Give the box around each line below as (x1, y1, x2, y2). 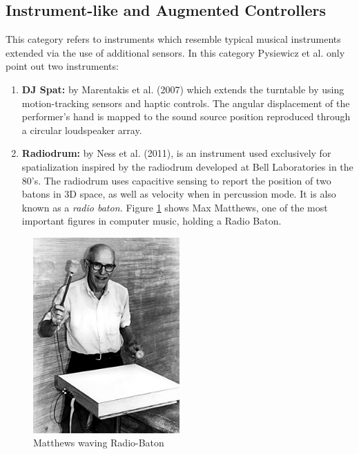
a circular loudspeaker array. (21, 122, 142, 137)
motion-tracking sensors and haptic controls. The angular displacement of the (21, 95, 350, 110)
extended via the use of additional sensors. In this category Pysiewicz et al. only (6, 45, 345, 59)
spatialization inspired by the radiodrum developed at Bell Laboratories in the (21, 159, 353, 173)
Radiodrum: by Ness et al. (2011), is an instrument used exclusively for (21, 146, 331, 160)
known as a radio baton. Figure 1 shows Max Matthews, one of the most (21, 200, 328, 214)
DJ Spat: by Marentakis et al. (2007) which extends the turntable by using (21, 82, 345, 96)
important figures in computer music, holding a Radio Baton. (21, 214, 282, 228)
